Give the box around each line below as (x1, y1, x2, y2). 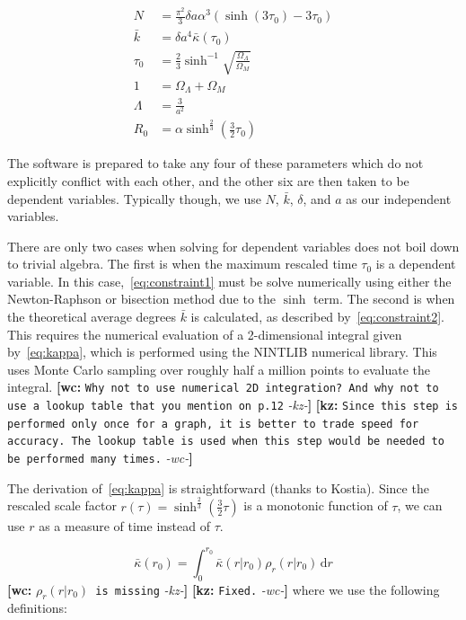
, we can (397, 496, 443, 515)
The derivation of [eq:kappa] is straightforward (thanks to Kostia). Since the (7, 478, 429, 497)
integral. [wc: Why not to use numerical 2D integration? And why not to (7, 377, 439, 396)
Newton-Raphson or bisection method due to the (7, 289, 277, 308)
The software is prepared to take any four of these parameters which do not (7, 154, 424, 173)
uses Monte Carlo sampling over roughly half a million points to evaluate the (7, 359, 430, 378)
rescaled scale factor (7, 496, 117, 515)
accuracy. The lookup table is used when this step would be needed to (7, 435, 444, 448)
